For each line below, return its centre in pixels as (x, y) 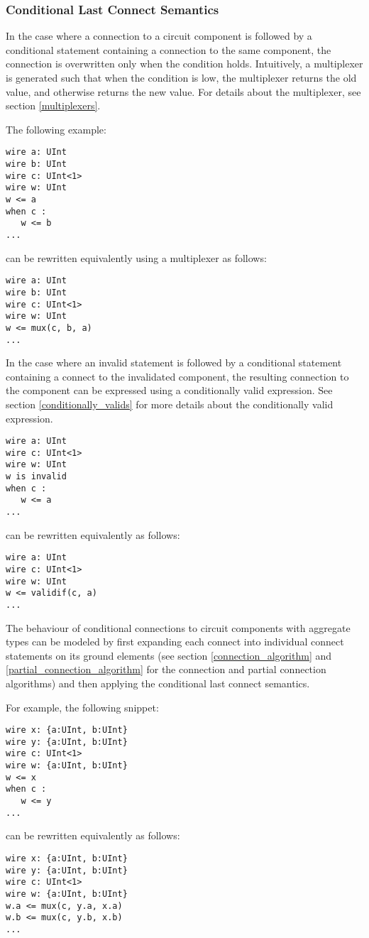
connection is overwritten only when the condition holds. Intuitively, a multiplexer (184, 64)
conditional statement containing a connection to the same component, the (169, 49)
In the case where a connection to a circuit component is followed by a (159, 36)
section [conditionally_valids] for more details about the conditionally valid (170, 404)
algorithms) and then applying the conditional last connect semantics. (158, 683)
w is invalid (36, 477)
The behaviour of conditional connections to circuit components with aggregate (178, 627)
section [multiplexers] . (53, 105)
